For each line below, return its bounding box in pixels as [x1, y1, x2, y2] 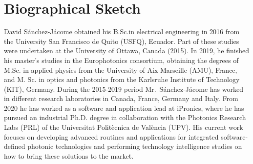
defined [4, 141, 25, 151]
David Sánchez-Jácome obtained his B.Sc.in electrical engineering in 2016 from [4, 26, 240, 37]
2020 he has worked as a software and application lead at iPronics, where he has [4, 102, 244, 113]
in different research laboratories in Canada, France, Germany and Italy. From [4, 93, 238, 103]
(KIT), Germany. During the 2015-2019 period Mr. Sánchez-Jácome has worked [4, 83, 243, 94]
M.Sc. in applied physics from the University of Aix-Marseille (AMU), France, [4, 64, 237, 75]
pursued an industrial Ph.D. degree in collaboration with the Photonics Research [4, 112, 246, 123]
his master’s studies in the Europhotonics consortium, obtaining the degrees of [4, 55, 239, 65]
